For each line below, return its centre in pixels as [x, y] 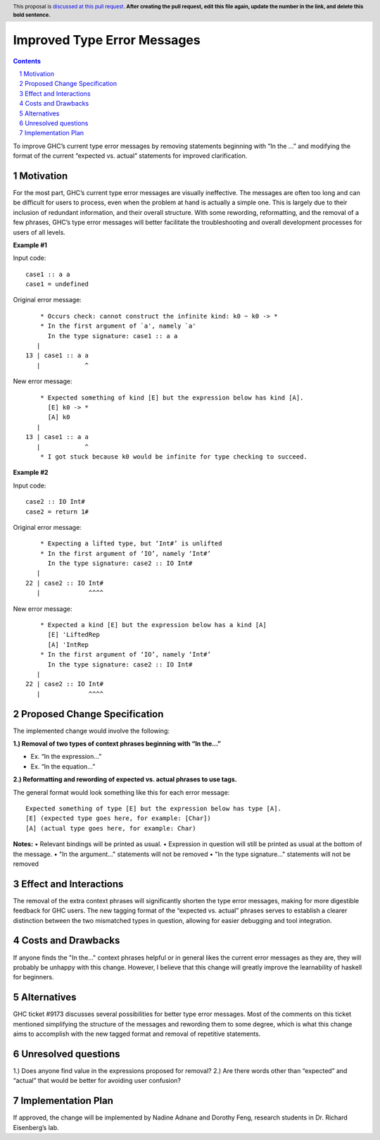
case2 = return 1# [57, 512]
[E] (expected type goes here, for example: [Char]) [118, 818]
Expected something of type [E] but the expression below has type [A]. [153, 809]
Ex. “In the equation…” [63, 766]
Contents [27, 61]
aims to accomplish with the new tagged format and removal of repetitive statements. [137, 1034]
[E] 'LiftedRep [74, 635]
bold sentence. [32, 15]
